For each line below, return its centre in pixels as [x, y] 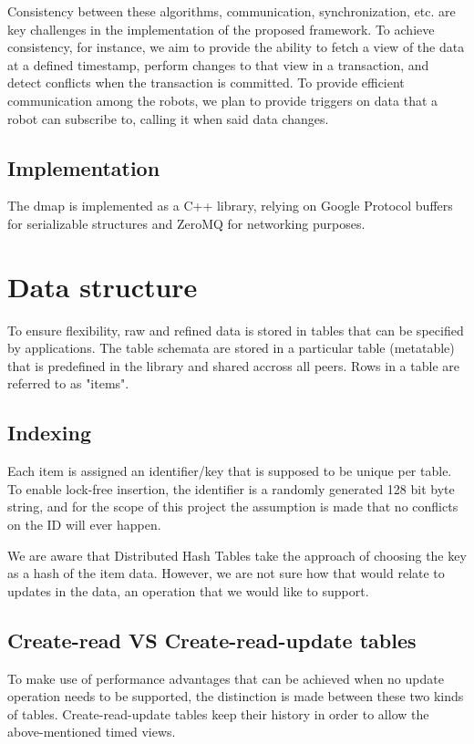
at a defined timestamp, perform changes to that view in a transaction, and [218, 64]
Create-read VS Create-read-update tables [212, 640]
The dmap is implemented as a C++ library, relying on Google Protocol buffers [230, 206]
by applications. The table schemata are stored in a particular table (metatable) [231, 348]
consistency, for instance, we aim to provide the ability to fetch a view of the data [236, 47]
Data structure [103, 286]
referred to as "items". [68, 383]
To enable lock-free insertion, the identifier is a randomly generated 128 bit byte [231, 488]
